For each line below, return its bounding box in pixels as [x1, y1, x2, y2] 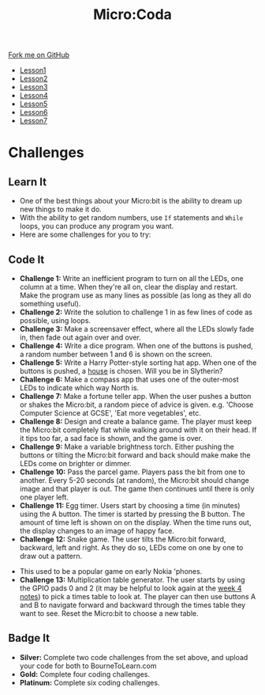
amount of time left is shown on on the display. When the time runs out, [19, 518, 252, 527]
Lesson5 [19, 99, 48, 108]
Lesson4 [19, 91, 49, 101]
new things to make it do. [19, 204, 103, 215]
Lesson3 [19, 82, 48, 92]
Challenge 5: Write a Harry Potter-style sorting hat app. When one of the [19, 358, 257, 367]
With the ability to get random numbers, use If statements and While [19, 213, 244, 222]
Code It [8, 253, 45, 266]
